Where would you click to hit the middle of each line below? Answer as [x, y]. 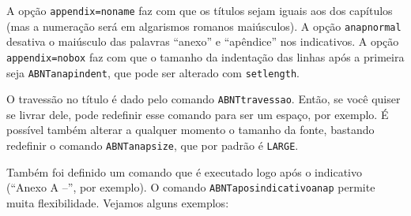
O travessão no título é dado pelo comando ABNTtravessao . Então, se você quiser [204, 99]
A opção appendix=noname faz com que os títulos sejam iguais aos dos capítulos [200, 10]
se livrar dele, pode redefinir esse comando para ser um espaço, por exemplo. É [198, 114]
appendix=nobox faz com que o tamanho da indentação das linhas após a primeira [205, 56]
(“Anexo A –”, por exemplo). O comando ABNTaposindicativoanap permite [191, 187]
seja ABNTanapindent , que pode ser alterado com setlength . [153, 72]
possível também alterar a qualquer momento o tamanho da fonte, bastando [190, 130]
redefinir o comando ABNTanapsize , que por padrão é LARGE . [153, 145]
